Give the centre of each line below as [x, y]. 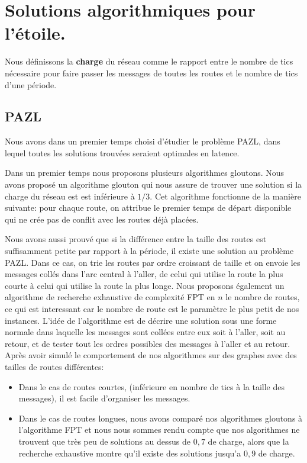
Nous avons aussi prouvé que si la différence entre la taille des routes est [136, 239]
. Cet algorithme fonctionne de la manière [225, 196]
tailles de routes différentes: [54, 366]
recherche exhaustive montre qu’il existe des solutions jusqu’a [130, 453]
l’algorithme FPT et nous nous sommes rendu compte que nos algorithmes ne [159, 430]
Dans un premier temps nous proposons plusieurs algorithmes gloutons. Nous [145, 173]
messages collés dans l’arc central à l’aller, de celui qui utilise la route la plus [144, 274]
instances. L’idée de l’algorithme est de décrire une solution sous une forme [141, 320]
